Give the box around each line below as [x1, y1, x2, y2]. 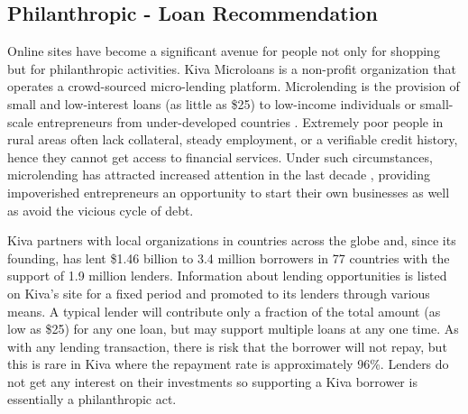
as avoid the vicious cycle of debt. [7, 200, 194, 219]
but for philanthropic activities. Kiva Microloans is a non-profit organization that [7, 59, 456, 78]
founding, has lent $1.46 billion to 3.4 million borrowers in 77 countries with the [7, 248, 450, 267]
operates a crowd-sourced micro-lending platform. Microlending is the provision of [7, 77, 460, 96]
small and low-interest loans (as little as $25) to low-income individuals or [7, 94, 417, 113]
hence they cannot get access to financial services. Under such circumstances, [7, 147, 433, 166]
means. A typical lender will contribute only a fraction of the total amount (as [7, 301, 441, 320]
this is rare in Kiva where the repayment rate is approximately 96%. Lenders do [7, 354, 449, 373]
